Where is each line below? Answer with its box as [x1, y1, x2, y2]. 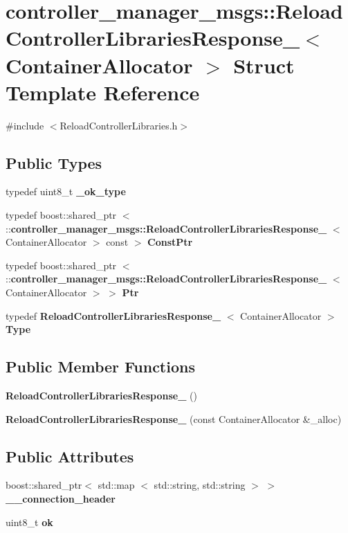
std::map [98, 478, 135, 492]
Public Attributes [6, 445, 134, 467]
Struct [233, 51, 295, 79]
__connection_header [6, 491, 116, 506]
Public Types [6, 152, 102, 173]
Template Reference [6, 78, 200, 106]
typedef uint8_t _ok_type [6, 184, 126, 199]
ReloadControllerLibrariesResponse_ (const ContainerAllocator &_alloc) [6, 411, 342, 426]
